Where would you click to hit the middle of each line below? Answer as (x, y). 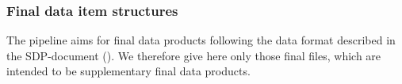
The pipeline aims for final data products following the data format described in (201, 40)
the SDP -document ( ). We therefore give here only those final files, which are (194, 55)
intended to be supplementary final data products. (128, 71)
